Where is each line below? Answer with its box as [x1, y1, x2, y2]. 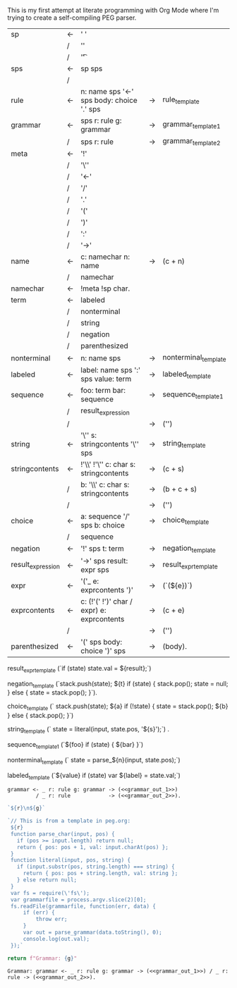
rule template [162, 94, 200, 106]
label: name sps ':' [80, 365, 141, 375]
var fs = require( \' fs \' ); [10, 889, 90, 896]
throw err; [35, 916, 68, 923]
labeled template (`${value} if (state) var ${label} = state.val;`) [7, 771, 181, 781]
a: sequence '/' [80, 511, 130, 521]
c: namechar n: [80, 252, 130, 262]
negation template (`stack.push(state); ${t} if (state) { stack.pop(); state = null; [7, 679, 229, 690]
